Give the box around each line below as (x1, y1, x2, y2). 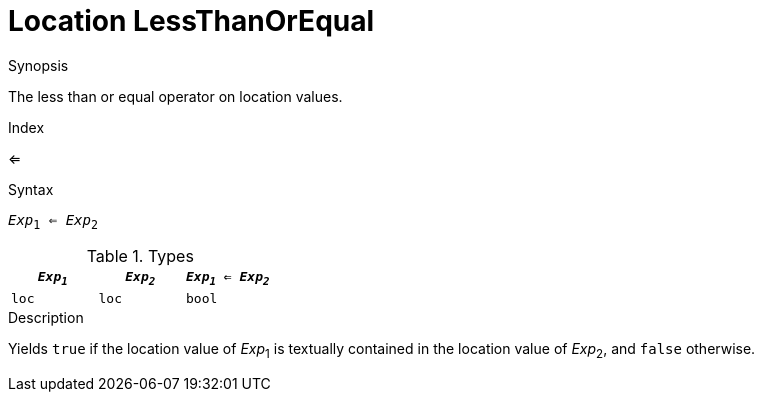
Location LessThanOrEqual (8, 4, 375, 38)
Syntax (8, 180, 54, 198)
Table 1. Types (86, 245, 194, 266)
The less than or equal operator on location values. (8, 87, 343, 105)
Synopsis (8, 56, 69, 74)
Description (8, 309, 84, 327)
